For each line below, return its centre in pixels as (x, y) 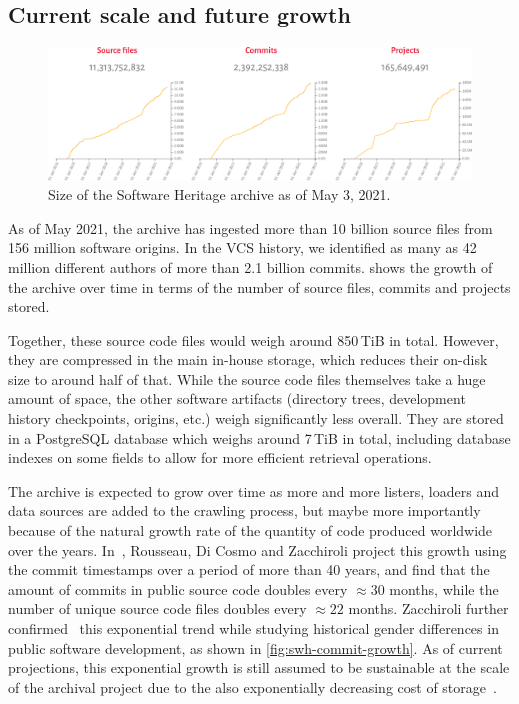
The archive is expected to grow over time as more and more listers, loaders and (253, 490)
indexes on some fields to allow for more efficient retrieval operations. (220, 457)
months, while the (444, 588)
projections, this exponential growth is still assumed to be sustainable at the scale (259, 667)
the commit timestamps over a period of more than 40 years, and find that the (249, 569)
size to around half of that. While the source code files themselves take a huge (247, 378)
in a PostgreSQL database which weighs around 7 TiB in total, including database (259, 437)
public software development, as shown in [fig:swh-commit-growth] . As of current (255, 647)
